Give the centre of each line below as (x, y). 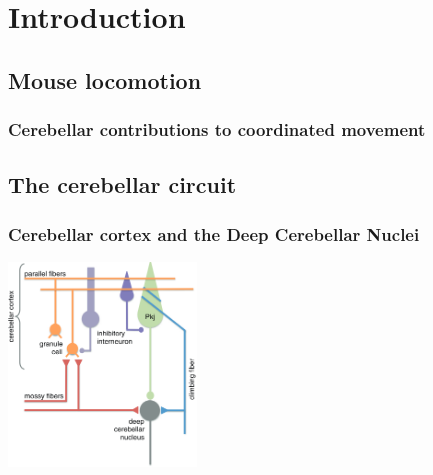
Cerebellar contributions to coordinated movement (217, 129)
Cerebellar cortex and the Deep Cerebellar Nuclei (214, 233)
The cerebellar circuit (122, 184)
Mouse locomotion (105, 79)
